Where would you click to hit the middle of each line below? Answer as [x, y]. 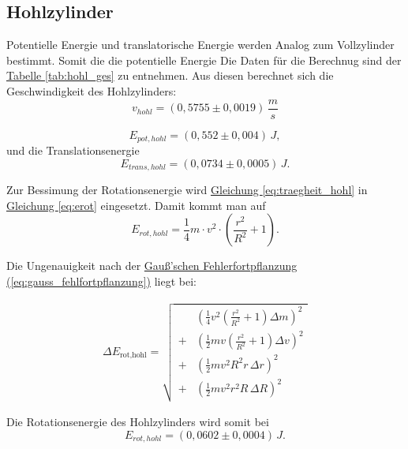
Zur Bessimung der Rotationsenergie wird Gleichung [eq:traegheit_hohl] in [187, 190]
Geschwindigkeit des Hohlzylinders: [92, 90]
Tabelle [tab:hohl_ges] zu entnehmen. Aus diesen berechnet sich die [170, 75]
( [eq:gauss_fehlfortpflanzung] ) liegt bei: [101, 281]
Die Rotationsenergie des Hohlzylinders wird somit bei [138, 421]
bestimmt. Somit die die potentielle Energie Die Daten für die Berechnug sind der [204, 60]
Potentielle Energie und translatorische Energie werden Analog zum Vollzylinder [200, 45]
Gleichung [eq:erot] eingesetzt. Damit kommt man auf [136, 205]
